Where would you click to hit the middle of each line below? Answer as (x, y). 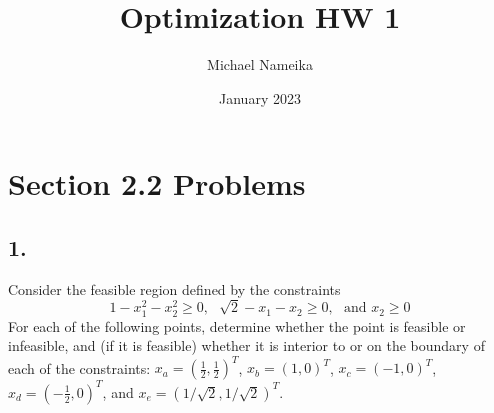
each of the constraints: (79, 367)
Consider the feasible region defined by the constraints (174, 288)
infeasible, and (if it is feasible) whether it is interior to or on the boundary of (246, 345)
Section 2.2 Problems (157, 183)
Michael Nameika (260, 64)
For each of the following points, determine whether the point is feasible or (237, 325)
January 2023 (260, 97)
